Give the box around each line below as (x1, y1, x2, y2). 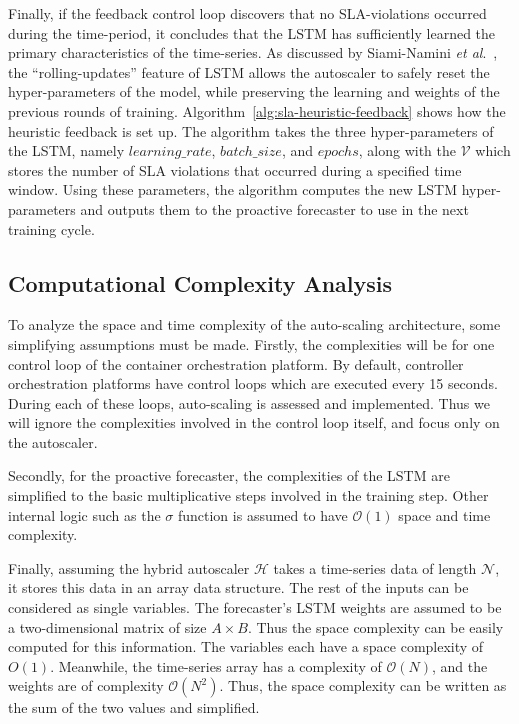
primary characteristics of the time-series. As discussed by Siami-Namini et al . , (8, 42, 498, 63)
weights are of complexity (8, 675, 164, 696)
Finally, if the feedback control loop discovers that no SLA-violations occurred (8, 3, 487, 23)
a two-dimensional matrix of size (8, 616, 207, 637)
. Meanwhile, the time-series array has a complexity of (50, 655, 382, 676)
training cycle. (8, 218, 95, 239)
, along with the (358, 140, 456, 161)
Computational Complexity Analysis (8, 267, 393, 298)
